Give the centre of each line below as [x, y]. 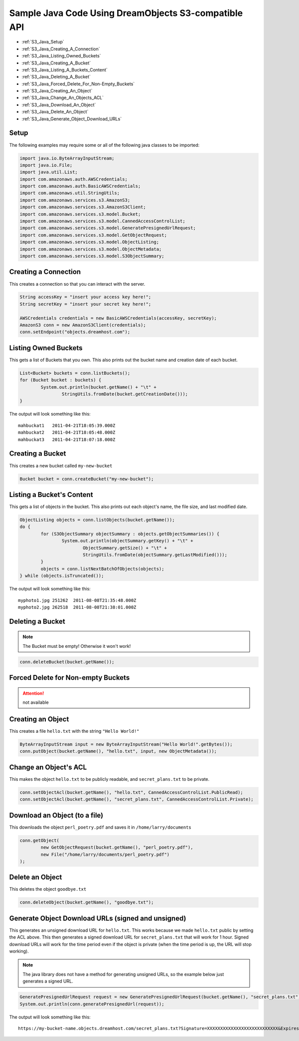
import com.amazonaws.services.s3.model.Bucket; [80, 214]
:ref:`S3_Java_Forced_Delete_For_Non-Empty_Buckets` [78, 84]
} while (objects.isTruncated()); [62, 576]
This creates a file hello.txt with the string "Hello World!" [74, 731]
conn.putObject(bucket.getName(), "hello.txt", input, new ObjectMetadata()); [118, 751]
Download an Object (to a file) [56, 815]
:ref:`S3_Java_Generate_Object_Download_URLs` [72, 119]
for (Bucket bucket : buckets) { [61, 380]
